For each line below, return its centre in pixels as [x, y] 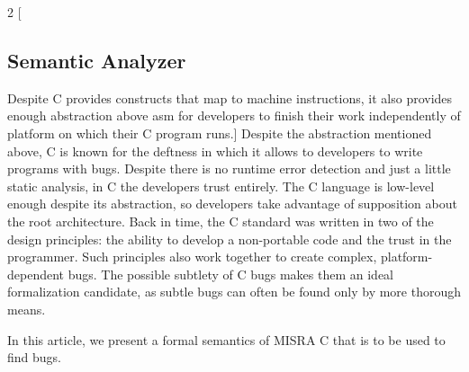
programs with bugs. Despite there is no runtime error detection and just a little [229, 168]
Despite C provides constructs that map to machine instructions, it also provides [230, 97]
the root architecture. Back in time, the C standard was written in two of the [221, 221]
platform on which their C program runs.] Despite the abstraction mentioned [220, 133]
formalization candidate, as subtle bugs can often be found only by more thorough [234, 292]
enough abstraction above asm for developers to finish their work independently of [234, 115]
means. [27, 309]
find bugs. [34, 357]
